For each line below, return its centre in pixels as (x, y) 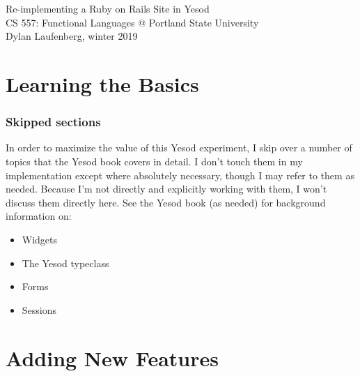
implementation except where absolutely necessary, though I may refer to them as (180, 175)
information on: (39, 216)
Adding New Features (112, 358)
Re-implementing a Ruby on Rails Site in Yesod (108, 8)
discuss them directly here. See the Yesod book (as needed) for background (166, 202)
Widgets (40, 239)
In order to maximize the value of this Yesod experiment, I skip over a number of (179, 148)
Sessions (39, 309)
